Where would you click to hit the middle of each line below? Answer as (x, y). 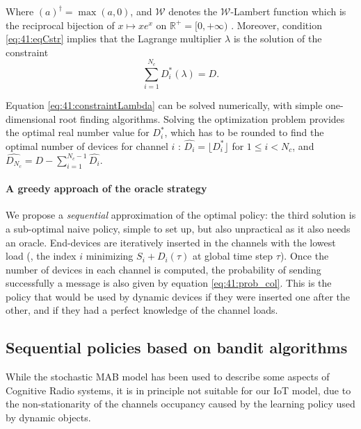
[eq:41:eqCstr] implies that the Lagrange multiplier (114, 39)
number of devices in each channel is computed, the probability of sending (163, 269)
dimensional (31, 118)
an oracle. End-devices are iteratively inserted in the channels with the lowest (171, 242)
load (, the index (41, 256)
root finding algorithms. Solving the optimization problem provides (202, 118)
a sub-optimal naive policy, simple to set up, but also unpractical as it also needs (178, 228)
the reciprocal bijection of (60, 25)
